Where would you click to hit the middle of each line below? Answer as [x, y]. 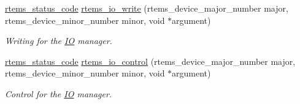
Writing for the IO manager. [59, 41]
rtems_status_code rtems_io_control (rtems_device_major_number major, [150, 61]
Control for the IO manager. [59, 93]
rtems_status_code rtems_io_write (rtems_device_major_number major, [147, 8]
